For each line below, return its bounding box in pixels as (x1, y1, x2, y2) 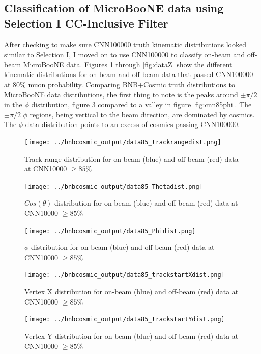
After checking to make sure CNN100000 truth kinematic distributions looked (4, 39, 246, 49)
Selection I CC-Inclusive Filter (4, 15, 168, 31)
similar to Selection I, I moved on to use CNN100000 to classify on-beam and (4, 49, 245, 60)
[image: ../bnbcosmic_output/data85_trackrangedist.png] (24, 138, 221, 146)
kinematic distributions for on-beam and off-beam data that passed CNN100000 (4, 69, 253, 80)
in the (4, 99, 22, 110)
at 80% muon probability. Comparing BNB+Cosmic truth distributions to (4, 79, 235, 89)
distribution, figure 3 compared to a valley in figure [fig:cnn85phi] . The (31, 99, 252, 110)
